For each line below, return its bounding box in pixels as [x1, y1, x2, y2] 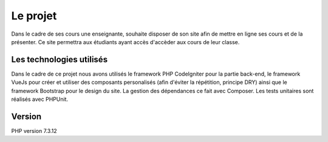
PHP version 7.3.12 [11, 127, 57, 134]
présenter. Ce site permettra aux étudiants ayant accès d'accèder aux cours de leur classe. [11, 38, 240, 45]
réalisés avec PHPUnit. [11, 95, 69, 103]
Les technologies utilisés [11, 54, 108, 65]
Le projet [11, 9, 57, 22]
